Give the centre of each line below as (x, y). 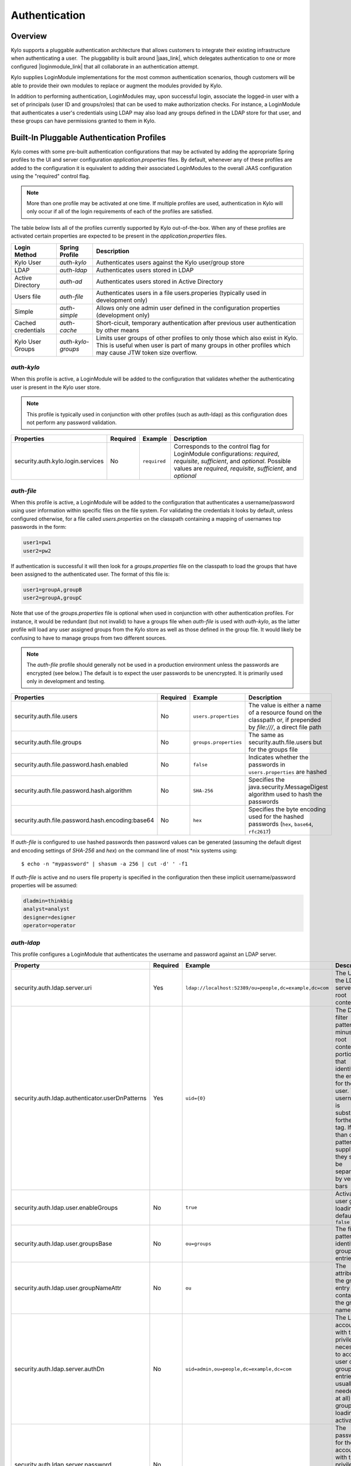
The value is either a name (285, 705)
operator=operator (49, 926)
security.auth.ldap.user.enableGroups (66, 1207)
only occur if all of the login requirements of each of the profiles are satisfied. (120, 212)
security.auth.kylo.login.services (59, 461)
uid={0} (195, 1098)
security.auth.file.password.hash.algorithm (73, 790)
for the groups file (273, 749)
